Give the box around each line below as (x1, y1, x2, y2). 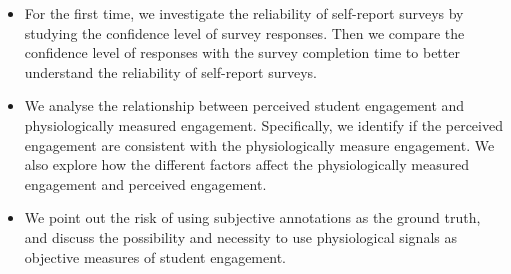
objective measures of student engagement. (24, 246, 286, 267)
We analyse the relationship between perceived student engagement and (24, 95, 465, 116)
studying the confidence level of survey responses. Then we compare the (24, 22, 465, 43)
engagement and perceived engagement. (24, 173, 267, 194)
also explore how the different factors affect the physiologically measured (24, 154, 469, 175)
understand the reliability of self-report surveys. (24, 61, 318, 82)
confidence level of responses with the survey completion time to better (24, 42, 460, 63)
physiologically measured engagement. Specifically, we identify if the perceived (24, 114, 503, 135)
